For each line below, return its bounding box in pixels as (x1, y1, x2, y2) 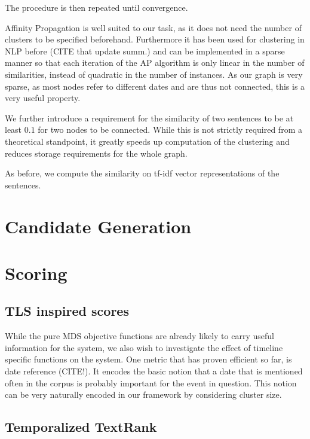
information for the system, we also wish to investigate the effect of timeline (5, 341, 283, 353)
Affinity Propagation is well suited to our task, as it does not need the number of (5, 21, 302, 33)
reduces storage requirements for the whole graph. (5, 147, 188, 159)
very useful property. (5, 92, 81, 104)
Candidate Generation (5, 214, 192, 238)
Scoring (5, 260, 67, 285)
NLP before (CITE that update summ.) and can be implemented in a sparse (5, 44, 285, 57)
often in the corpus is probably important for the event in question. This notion (5, 376, 297, 389)
